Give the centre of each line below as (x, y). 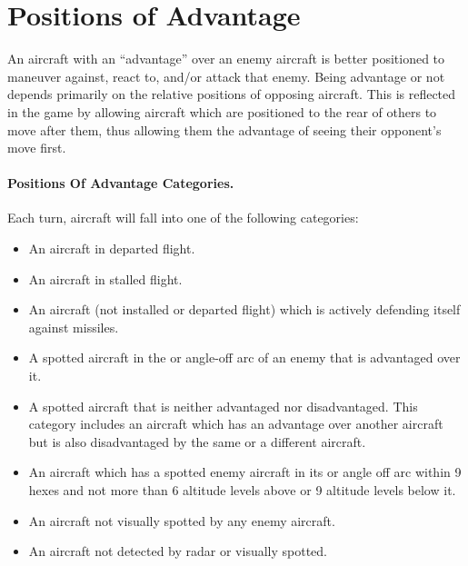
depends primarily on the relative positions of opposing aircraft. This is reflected (232, 94)
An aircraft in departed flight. (112, 248)
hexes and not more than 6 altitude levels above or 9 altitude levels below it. (242, 490)
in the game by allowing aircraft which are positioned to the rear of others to (222, 111)
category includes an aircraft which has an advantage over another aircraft (236, 424)
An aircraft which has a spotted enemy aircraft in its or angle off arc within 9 (245, 472)
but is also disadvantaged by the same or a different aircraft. (197, 441)
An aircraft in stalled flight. (105, 278)
